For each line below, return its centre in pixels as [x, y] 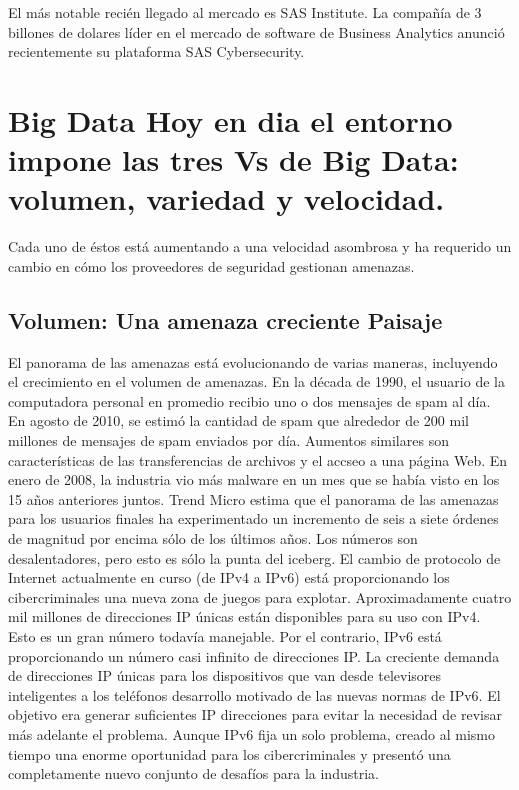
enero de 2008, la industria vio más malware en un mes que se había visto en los [254, 479]
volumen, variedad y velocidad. [226, 198]
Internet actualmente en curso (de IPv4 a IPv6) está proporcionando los [229, 577]
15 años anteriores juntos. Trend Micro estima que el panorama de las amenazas [253, 498]
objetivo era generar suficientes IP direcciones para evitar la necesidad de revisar [255, 714]
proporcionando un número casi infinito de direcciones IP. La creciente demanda [254, 655]
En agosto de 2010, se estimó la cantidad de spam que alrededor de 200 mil [238, 420]
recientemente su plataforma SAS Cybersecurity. [156, 51]
